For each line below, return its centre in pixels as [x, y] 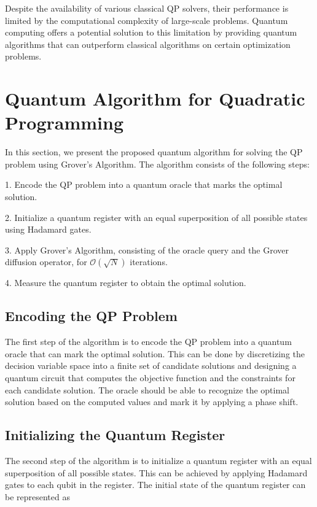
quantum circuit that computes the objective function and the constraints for [150, 378]
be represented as [37, 496]
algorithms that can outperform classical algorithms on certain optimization [148, 44]
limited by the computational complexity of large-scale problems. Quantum [147, 20]
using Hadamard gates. [48, 229]
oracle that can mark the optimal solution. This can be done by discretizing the [155, 353]
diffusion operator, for [46, 262]
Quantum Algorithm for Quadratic [155, 99]
